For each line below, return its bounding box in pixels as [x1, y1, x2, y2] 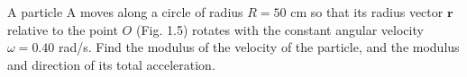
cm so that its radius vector [290, 3, 444, 21]
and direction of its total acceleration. [7, 55, 215, 73]
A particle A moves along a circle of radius [7, 3, 243, 21]
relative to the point [7, 20, 118, 38]
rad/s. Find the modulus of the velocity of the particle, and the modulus [58, 38, 460, 56]
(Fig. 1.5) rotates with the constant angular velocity [135, 20, 424, 38]
